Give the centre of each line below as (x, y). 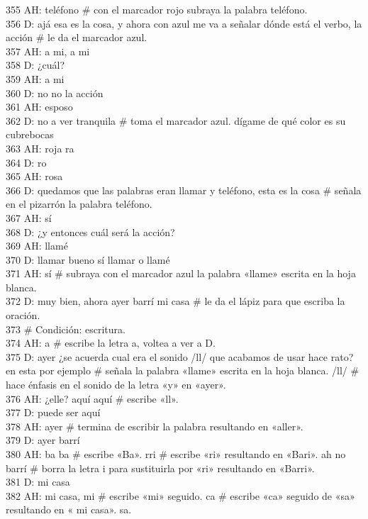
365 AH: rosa (34, 176)
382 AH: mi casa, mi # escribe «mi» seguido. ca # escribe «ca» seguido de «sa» (180, 495)
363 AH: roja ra (40, 148)
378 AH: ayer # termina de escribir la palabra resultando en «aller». (155, 426)
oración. (23, 315)
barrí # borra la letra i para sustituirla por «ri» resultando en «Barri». (160, 468)
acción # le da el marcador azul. (77, 37)
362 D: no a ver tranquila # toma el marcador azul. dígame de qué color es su (176, 120)
